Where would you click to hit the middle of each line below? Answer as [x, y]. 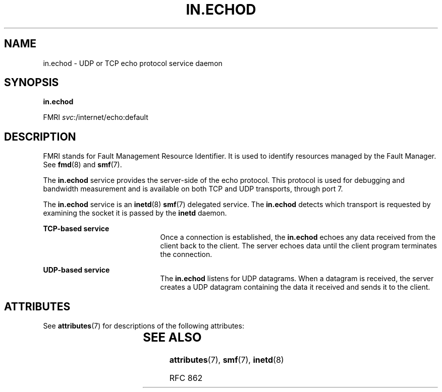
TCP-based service [76, 229]
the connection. [186, 254]
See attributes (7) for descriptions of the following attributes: [144, 326]
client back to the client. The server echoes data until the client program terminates [298, 246]
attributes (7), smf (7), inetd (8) [227, 360]
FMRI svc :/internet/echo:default [96, 117]
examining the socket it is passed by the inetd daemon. [135, 213]
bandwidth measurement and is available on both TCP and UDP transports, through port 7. [193, 189]
